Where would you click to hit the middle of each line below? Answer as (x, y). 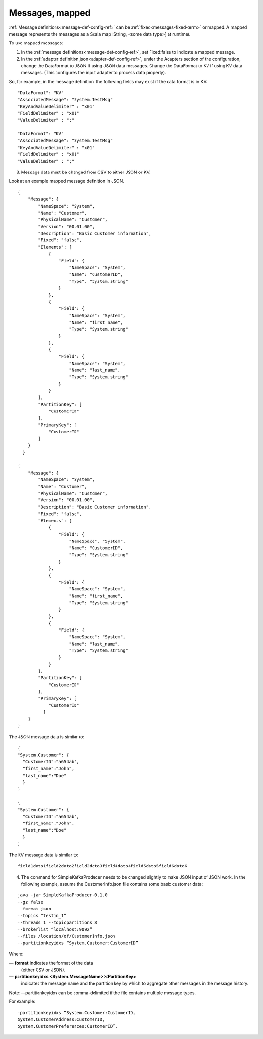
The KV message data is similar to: (44, 855)
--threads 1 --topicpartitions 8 (57, 922)
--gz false (31, 902)
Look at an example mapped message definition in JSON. (66, 181)
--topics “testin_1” (42, 916)
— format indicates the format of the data (51, 963)
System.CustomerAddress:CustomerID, (61, 1019)
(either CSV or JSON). (43, 970)
